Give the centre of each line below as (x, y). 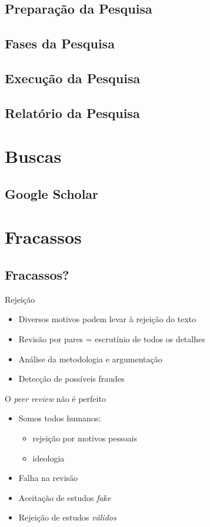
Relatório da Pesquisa (72, 112)
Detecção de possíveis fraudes (71, 379)
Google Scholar (52, 193)
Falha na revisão (48, 478)
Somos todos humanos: (60, 418)
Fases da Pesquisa (60, 43)
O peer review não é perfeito (55, 398)
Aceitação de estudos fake (65, 497)
